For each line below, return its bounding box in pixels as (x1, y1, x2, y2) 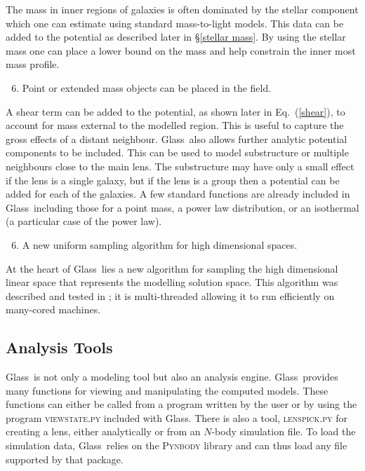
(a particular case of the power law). (6, 214, 162, 228)
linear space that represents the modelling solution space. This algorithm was (6, 275, 338, 289)
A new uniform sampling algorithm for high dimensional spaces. (22, 237, 298, 252)
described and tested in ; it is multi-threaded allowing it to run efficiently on (6, 288, 335, 303)
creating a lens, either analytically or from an (6, 424, 201, 439)
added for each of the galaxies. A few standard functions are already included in (6, 186, 350, 201)
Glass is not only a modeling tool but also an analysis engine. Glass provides (6, 369, 338, 384)
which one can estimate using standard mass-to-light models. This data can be (6, 15, 344, 30)
